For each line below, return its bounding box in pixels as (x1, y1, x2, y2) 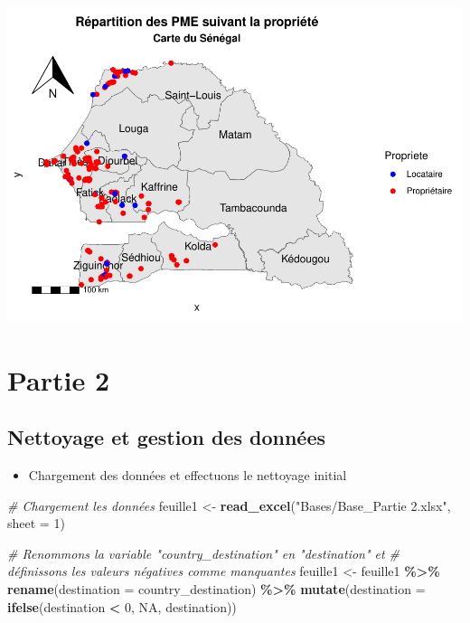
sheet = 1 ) (7, 514, 65, 533)
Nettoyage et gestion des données (7, 423, 326, 451)
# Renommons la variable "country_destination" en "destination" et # (7, 543, 399, 562)
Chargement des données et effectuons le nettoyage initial (28, 466, 347, 485)
